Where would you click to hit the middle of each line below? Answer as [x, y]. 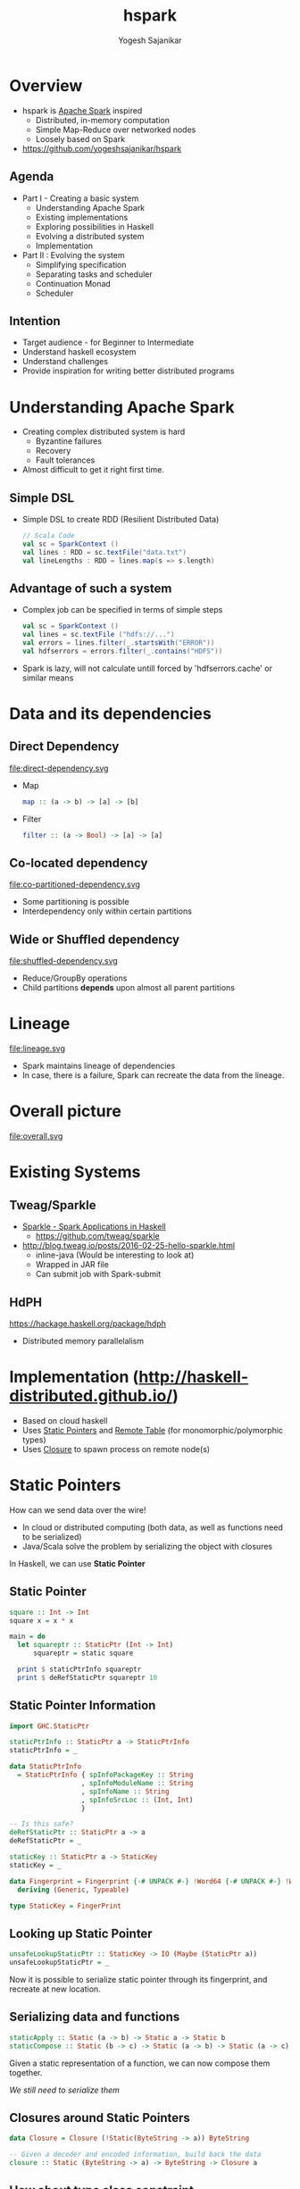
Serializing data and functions [95, 2017]
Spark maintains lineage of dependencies [99, 1066]
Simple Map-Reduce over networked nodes [116, 130]
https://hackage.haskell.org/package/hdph [88, 1324]
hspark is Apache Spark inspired [82, 110]
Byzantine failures [69, 441]
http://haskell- [193, 1377]
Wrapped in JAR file [72, 1265]
